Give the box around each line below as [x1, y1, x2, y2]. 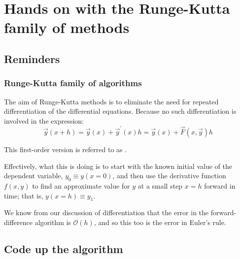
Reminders [4, 51, 60, 66]
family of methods [4, 17, 130, 37]
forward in [204, 181, 236, 191]
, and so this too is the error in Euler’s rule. [94, 217, 226, 227]
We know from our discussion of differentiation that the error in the [4, 207, 209, 218]
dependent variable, [4, 170, 63, 181]
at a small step [137, 181, 183, 191]
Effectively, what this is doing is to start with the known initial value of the [4, 161, 232, 171]
